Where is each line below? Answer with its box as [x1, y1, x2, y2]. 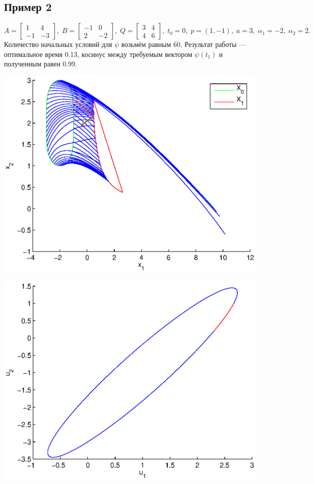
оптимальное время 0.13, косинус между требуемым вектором [4, 48, 193, 59]
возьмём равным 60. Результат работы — [121, 39, 246, 49]
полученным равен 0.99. [4, 58, 77, 69]
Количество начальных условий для [4, 39, 112, 49]
